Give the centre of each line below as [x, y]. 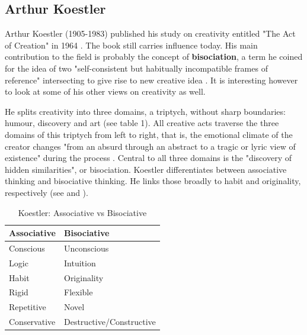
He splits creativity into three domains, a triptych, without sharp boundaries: [145, 111]
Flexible [78, 292]
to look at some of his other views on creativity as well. [105, 91]
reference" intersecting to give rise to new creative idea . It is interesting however [151, 80]
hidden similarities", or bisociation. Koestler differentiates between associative [146, 169]
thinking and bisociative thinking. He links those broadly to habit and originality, [153, 181]
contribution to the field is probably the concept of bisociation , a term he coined [154, 57]
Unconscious [86, 248]
